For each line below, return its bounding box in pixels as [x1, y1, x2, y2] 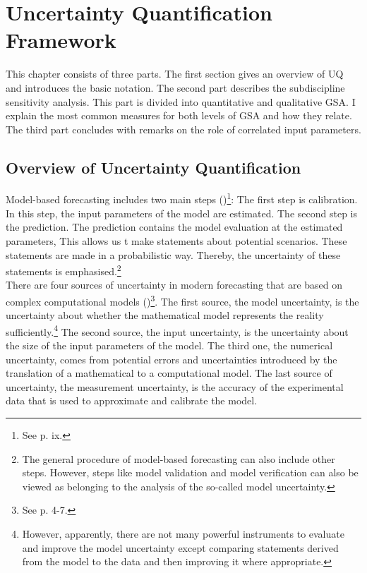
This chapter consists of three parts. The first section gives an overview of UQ [6, 66, 344, 81]
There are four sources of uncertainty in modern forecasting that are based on [6, 277, 343, 292]
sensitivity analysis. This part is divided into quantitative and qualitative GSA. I [6, 94, 356, 109]
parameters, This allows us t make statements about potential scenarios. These [6, 233, 347, 248]
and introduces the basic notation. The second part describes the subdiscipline [6, 80, 345, 95]
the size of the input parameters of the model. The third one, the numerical [6, 338, 333, 353]
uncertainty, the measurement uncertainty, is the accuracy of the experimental [6, 379, 344, 394]
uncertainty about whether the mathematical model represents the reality [6, 308, 324, 322]
